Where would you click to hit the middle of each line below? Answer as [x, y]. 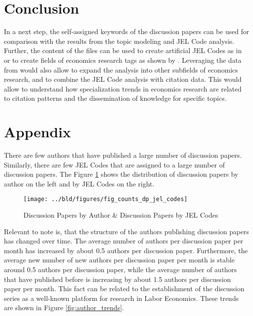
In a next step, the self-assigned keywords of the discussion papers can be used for [126, 31]
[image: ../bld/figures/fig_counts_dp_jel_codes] [106, 199]
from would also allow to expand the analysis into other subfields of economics [121, 69]
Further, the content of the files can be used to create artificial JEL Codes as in [123, 50]
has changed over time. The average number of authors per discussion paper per [124, 241]
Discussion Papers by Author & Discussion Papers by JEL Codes [121, 215]
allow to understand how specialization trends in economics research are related [123, 88]
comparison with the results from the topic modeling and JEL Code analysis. [119, 41]
